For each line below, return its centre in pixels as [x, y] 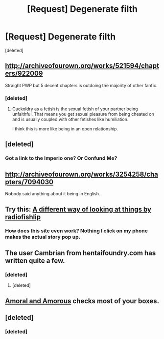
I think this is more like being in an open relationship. [65, 129]
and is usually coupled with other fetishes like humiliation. [70, 120]
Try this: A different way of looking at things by [78, 209]
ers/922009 [24, 74]
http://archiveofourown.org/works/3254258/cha [82, 174]
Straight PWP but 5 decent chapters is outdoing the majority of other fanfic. [81, 85]
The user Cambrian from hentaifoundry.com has [81, 253]
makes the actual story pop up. [43, 237]
